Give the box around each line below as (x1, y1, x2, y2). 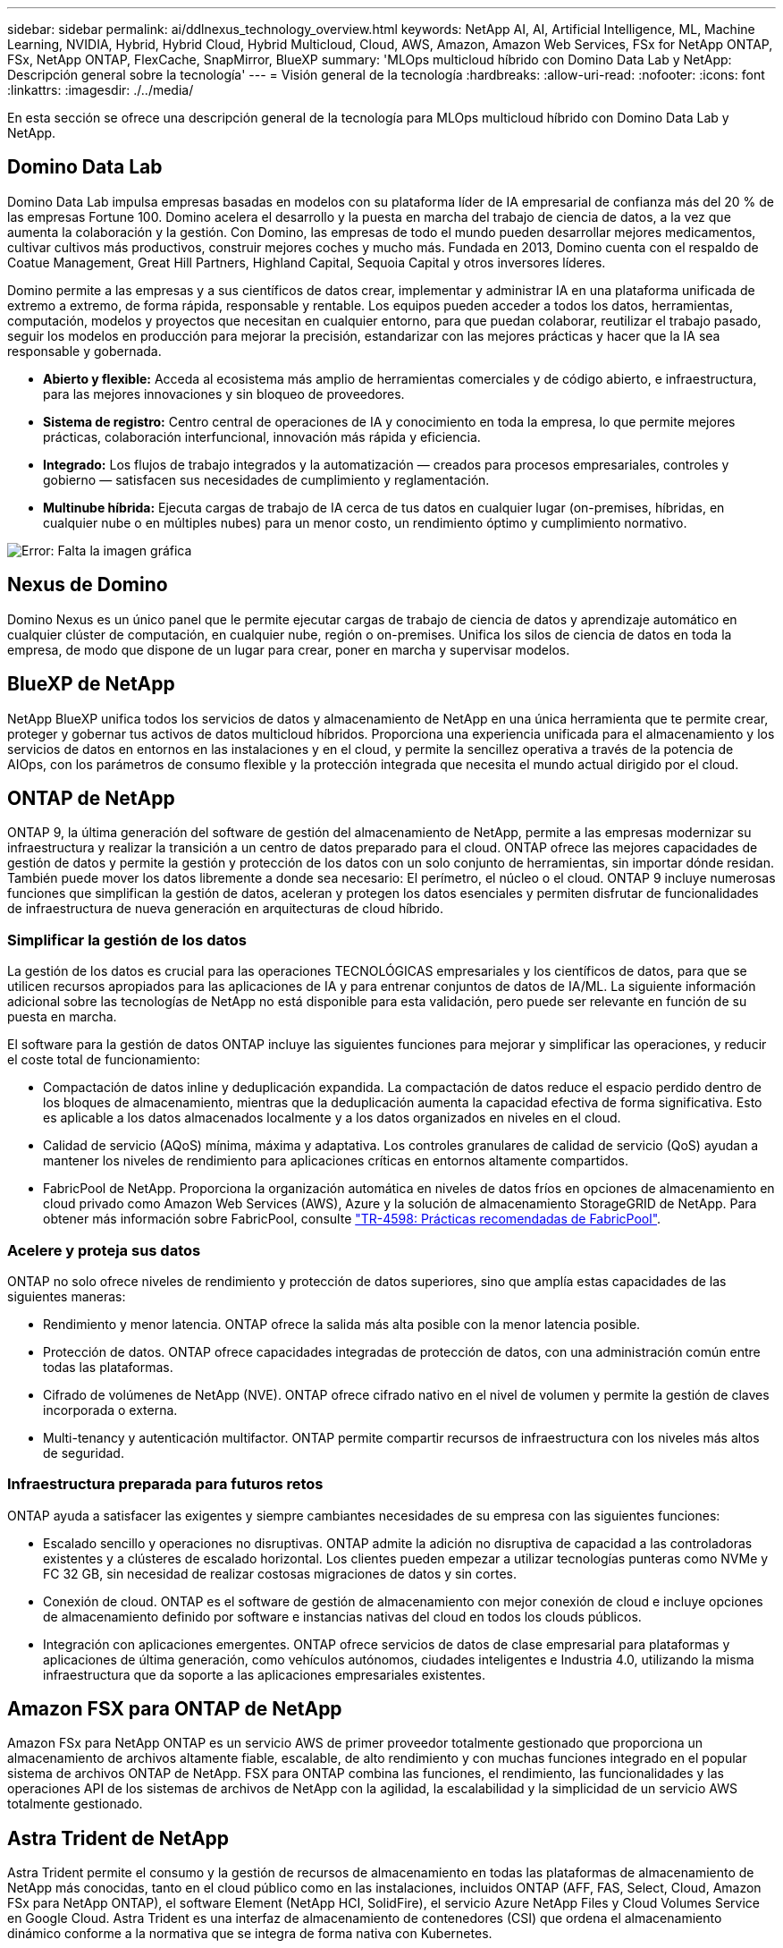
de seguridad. (43, 1444, 124, 1461)
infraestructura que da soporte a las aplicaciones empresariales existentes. (43, 1666, 485, 1682)
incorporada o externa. (43, 1402, 178, 1418)
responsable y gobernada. (7, 343, 162, 359)
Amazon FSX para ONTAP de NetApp (7, 1698, 342, 1721)
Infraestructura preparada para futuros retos (7, 1475, 324, 1494)
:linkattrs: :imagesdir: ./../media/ (7, 82, 194, 97)
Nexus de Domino (7, 573, 168, 597)
